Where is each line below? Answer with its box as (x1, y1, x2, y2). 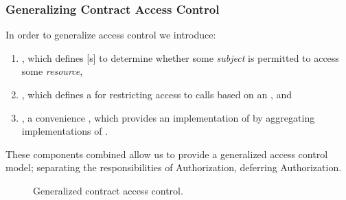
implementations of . (21, 124, 108, 138)
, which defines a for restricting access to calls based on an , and (21, 87, 292, 101)
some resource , (21, 64, 83, 78)
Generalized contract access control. (33, 183, 183, 197)
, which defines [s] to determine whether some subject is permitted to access (21, 50, 339, 65)
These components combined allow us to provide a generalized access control (5, 146, 328, 161)
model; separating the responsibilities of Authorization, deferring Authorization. (5, 160, 342, 175)
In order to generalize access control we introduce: (5, 27, 216, 42)
